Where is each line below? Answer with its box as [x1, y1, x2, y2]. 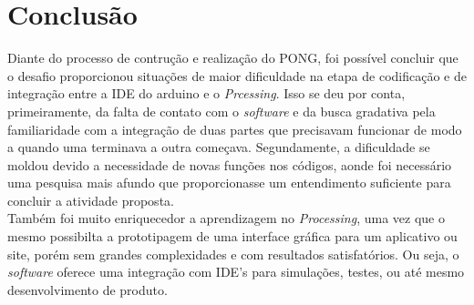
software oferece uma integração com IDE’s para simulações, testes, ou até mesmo [7, 262, 465, 281]
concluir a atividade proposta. [7, 190, 174, 209]
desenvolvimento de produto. [7, 280, 168, 299]
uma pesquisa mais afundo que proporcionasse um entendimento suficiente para [7, 173, 451, 192]
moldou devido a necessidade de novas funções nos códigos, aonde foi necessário [7, 155, 452, 174]
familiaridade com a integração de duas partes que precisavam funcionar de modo [7, 119, 462, 138]
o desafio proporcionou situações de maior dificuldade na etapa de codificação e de [7, 66, 467, 85]
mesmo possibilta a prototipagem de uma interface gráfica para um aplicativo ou [7, 227, 458, 246]
